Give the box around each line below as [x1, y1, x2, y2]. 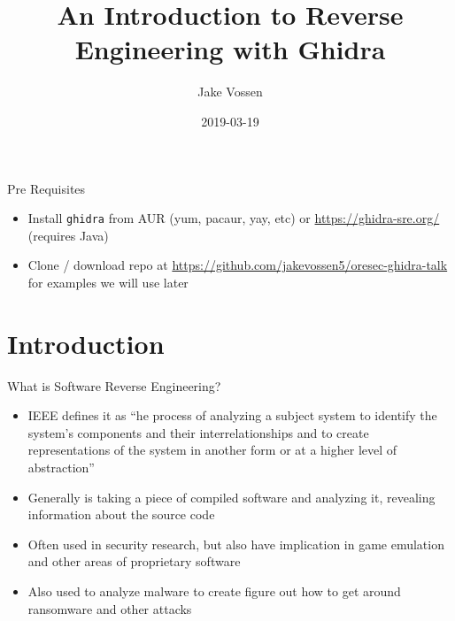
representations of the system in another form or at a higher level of [27, 441, 397, 459]
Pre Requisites [7, 179, 86, 197]
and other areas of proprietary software [27, 552, 241, 571]
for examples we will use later [27, 272, 189, 291]
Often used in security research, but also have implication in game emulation [27, 534, 444, 553]
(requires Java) [27, 226, 109, 244]
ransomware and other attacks [27, 599, 192, 617]
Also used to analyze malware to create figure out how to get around [27, 582, 401, 600]
